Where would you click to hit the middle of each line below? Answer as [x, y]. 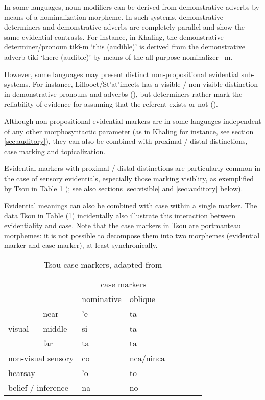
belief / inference [38, 388]
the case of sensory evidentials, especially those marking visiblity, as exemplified [129, 178]
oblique [142, 299]
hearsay [22, 373]
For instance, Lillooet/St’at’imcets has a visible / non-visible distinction [145, 84]
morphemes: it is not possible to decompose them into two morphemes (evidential [132, 235]
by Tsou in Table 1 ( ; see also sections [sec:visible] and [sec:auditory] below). [124, 188]
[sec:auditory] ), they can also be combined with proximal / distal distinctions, [126, 141]
